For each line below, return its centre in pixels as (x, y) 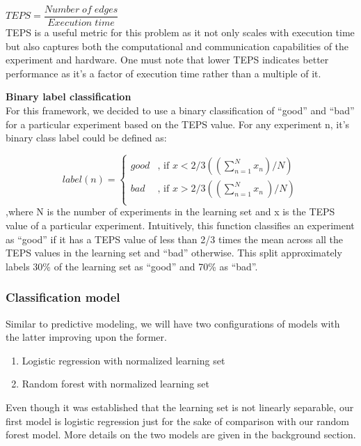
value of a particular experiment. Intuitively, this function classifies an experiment (180, 225)
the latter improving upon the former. (86, 337)
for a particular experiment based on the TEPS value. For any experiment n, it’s (178, 124)
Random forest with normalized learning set (115, 384)
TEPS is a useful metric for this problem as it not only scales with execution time (180, 32)
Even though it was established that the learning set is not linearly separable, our (180, 407)
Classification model (63, 297)
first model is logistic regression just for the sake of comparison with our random (177, 421)
